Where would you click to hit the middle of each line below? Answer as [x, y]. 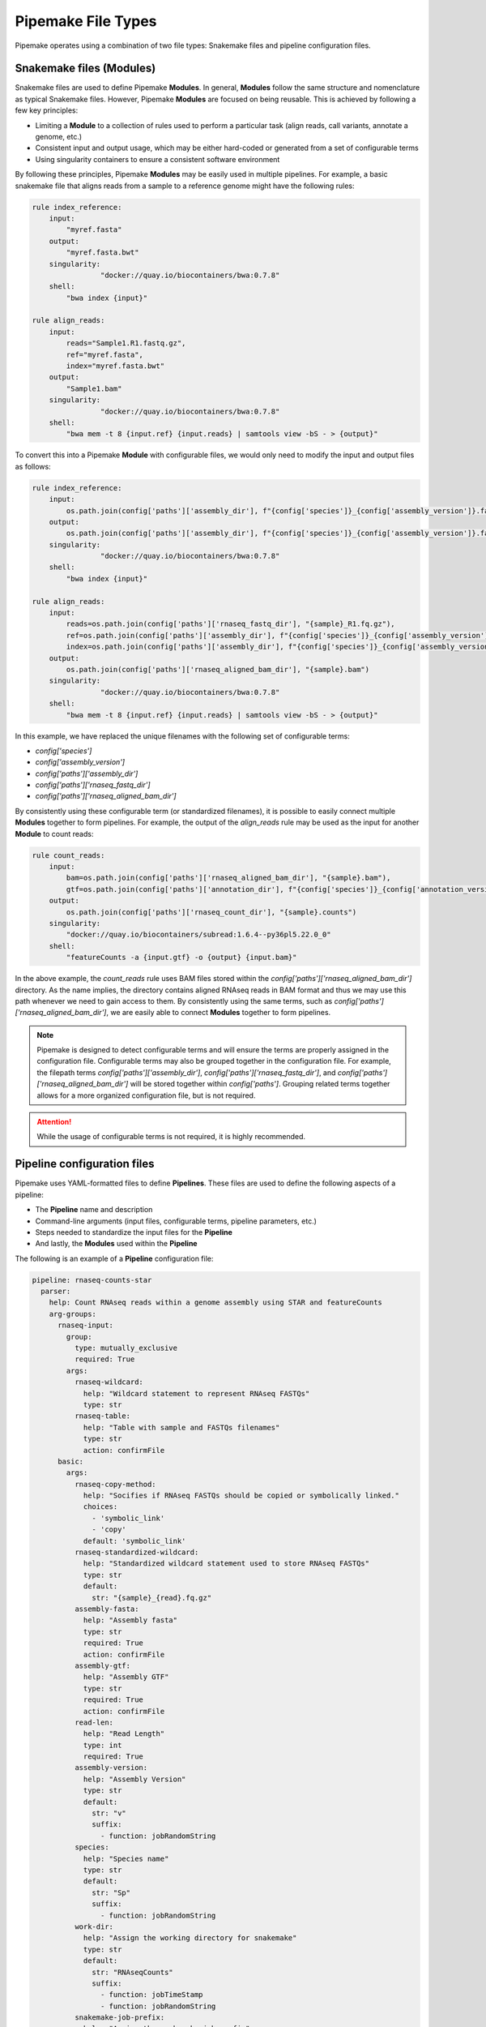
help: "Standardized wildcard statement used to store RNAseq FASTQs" [226, 1564]
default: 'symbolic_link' [134, 1541]
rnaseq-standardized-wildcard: [136, 1552]
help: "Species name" [126, 1858]
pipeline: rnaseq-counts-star [92, 1280]
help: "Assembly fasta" [130, 1620]
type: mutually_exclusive [126, 1348]
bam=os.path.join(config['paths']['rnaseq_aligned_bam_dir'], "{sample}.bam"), [228, 878]
